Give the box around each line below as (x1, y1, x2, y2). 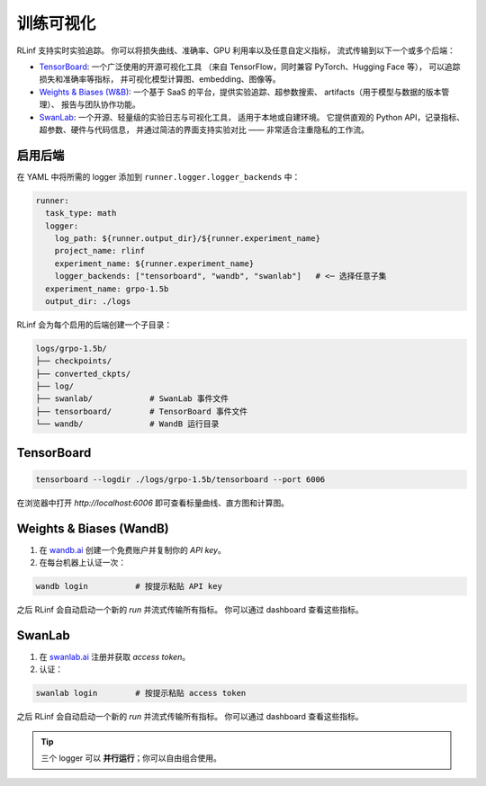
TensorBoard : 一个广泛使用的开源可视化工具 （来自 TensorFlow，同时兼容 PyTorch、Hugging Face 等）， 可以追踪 (39, 61, 461, 72)
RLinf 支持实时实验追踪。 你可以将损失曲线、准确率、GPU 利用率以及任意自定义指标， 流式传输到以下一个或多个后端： (16, 45, 456, 56)
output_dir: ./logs (45, 296, 131, 306)
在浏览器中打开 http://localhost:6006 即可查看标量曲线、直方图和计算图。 (16, 497, 290, 508)
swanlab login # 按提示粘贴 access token (35, 688, 247, 699)
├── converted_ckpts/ (35, 369, 131, 379)
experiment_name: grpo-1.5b (45, 283, 169, 294)
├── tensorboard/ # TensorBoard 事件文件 (35, 406, 247, 416)
